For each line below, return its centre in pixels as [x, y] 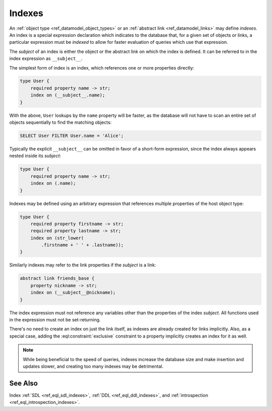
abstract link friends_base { [57, 279]
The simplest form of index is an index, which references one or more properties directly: [102, 67]
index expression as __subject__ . [46, 58]
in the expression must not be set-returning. [55, 319]
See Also [23, 383]
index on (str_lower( [57, 238]
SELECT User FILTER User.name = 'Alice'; [72, 136]
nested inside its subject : [35, 156]
